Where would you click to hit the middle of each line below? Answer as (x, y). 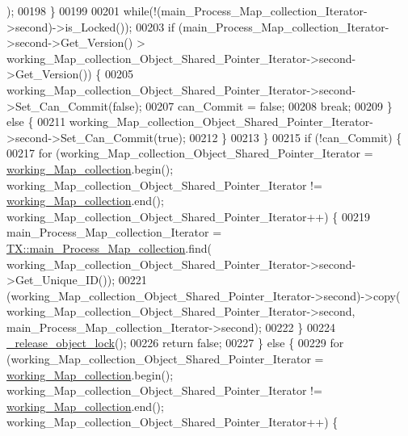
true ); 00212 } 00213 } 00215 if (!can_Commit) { (280, 137)
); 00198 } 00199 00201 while (78, 10)
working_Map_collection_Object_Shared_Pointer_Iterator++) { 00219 (189, 216)
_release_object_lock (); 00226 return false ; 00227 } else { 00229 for (175, 343)
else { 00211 (36, 122)
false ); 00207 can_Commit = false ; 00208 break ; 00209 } (252, 105)
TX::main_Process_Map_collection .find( (109, 247)
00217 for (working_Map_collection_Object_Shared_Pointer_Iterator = (190, 153)
